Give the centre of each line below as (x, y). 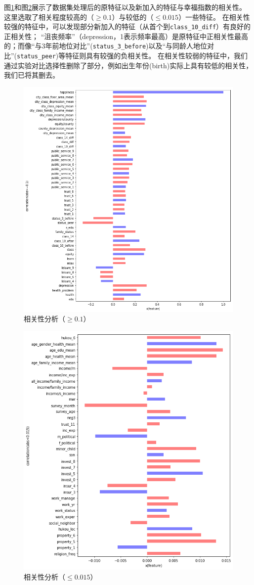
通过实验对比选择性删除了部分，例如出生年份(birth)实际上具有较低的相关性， (128, 65)
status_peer (36, 57)
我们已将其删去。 (32, 75)
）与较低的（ (133, 17)
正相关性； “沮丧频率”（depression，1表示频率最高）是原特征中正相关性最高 (126, 36)
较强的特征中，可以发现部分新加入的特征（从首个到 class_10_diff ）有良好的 (127, 26)
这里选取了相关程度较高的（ (49, 17)
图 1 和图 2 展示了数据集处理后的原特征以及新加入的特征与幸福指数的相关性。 (125, 7)
